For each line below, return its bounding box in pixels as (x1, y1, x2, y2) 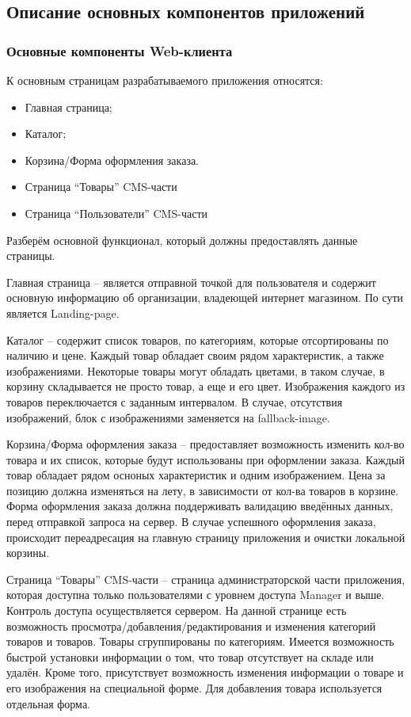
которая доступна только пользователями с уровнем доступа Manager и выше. (6, 586, 385, 603)
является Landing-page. (6, 304, 120, 321)
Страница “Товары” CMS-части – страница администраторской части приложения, (6, 570, 405, 587)
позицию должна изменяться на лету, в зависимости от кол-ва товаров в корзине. (6, 482, 399, 498)
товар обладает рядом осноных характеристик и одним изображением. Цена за (6, 467, 386, 483)
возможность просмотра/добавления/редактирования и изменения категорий (6, 617, 376, 634)
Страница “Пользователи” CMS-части (25, 204, 207, 221)
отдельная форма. (6, 695, 90, 711)
